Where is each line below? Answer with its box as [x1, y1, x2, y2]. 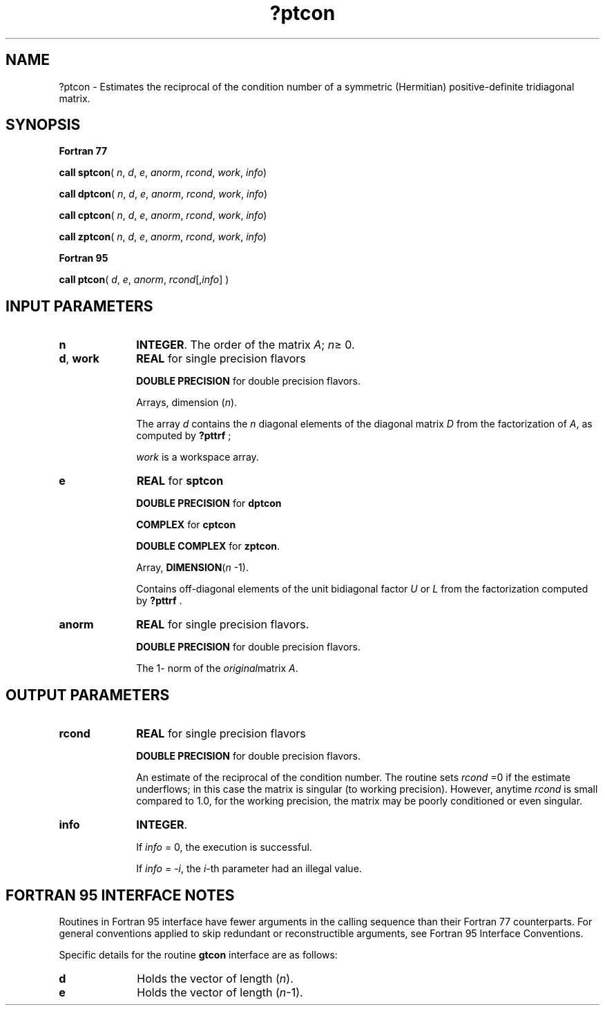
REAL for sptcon [136, 474, 224, 488]
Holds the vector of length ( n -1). [137, 985, 303, 999]
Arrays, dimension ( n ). [136, 396, 238, 409]
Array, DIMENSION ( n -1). [136, 561, 249, 574]
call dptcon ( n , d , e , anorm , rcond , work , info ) [59, 188, 268, 200]
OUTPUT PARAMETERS [6, 686, 170, 704]
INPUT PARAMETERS [6, 297, 153, 315]
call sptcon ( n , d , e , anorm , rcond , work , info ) [59, 166, 267, 179]
